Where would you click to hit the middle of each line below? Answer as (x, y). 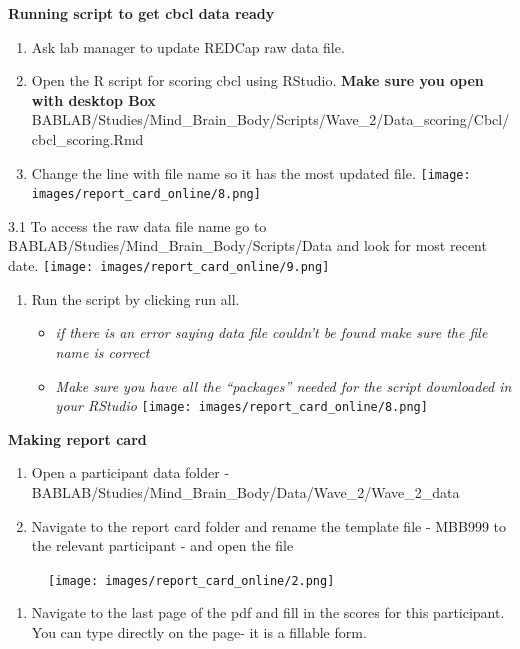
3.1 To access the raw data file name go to (137, 225)
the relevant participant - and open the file (162, 545)
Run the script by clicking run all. (135, 298)
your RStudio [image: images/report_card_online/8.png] (241, 405)
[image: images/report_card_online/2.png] (191, 580)
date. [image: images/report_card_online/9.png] (169, 265)
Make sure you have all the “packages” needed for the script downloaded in (283, 385)
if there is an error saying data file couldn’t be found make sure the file (271, 332)
